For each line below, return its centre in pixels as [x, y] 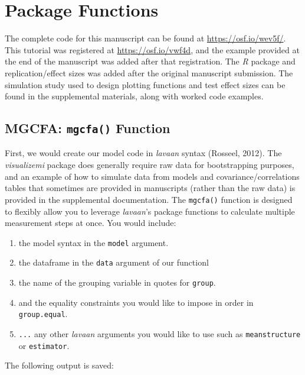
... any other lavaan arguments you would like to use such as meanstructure [160, 333]
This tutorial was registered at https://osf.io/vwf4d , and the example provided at [152, 49]
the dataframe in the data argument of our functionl [114, 262]
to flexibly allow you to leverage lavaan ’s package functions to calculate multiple [150, 211]
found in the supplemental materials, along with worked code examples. [134, 96]
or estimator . [44, 345]
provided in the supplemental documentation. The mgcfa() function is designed [149, 199]
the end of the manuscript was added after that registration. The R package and [150, 61]
